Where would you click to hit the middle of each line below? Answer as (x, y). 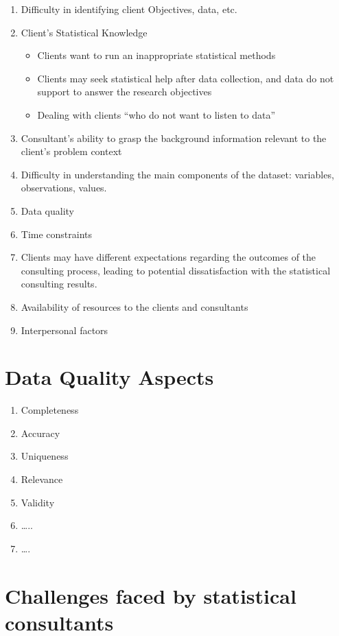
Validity (38, 502)
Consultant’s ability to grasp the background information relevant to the (174, 138)
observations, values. (64, 188)
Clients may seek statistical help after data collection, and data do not (186, 78)
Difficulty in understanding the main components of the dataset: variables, (177, 174)
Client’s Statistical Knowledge (84, 32)
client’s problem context (71, 151)
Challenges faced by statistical (151, 595)
